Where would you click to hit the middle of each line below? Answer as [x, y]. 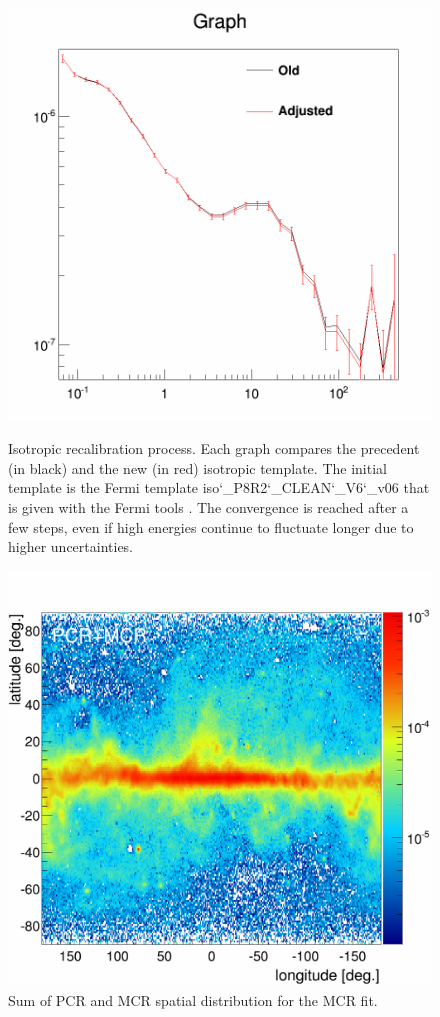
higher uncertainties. [71, 546]
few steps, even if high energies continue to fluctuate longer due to [211, 526]
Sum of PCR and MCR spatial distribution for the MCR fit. [193, 999]
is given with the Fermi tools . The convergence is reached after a [208, 507]
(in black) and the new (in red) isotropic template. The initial [197, 467]
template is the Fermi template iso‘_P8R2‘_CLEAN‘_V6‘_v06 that [219, 487]
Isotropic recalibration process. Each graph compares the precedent [214, 448]
